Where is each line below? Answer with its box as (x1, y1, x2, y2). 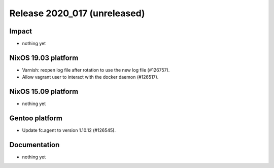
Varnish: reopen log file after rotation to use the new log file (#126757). (22, 66, 170, 73)
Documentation (9, 140, 60, 149)
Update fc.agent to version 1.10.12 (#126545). (22, 127, 116, 133)
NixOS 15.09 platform (9, 87, 79, 96)
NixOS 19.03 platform (9, 53, 79, 62)
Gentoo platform (9, 114, 63, 123)
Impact (9, 27, 32, 36)
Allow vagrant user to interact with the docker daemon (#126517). (22, 74, 159, 80)
